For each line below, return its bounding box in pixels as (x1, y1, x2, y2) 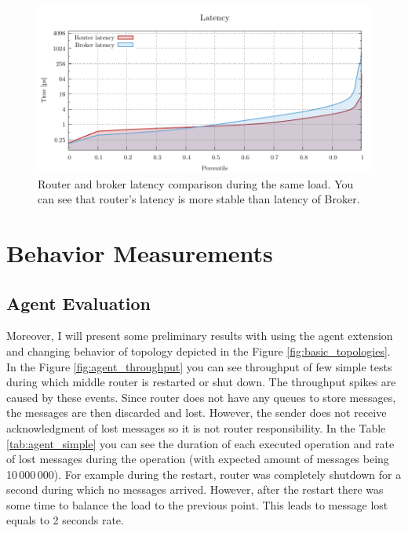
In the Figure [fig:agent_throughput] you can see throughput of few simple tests (6, 358, 392, 374)
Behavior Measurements (6, 236, 273, 268)
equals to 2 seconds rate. (6, 512, 124, 528)
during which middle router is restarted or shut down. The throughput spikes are (6, 374, 396, 390)
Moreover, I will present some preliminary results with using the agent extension (6, 327, 393, 344)
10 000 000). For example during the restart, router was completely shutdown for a (6, 465, 402, 482)
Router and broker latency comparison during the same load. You (38, 175, 354, 192)
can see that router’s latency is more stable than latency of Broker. (38, 191, 360, 207)
